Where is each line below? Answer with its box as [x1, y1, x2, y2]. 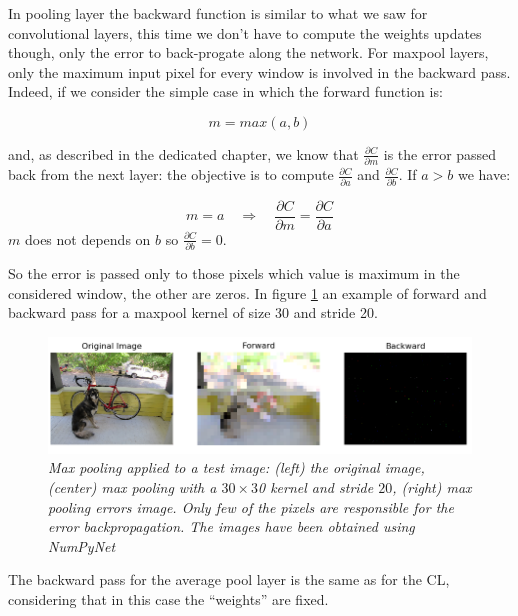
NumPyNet [48, 535, 116, 556]
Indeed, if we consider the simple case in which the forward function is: [8, 81, 443, 102]
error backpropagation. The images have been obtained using [48, 516, 415, 537]
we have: [457, 164, 511, 185]
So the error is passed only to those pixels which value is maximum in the [8, 262, 460, 283]
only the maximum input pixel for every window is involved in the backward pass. [8, 61, 511, 82]
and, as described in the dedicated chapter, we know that [8, 143, 359, 164]
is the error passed [383, 143, 497, 164]
